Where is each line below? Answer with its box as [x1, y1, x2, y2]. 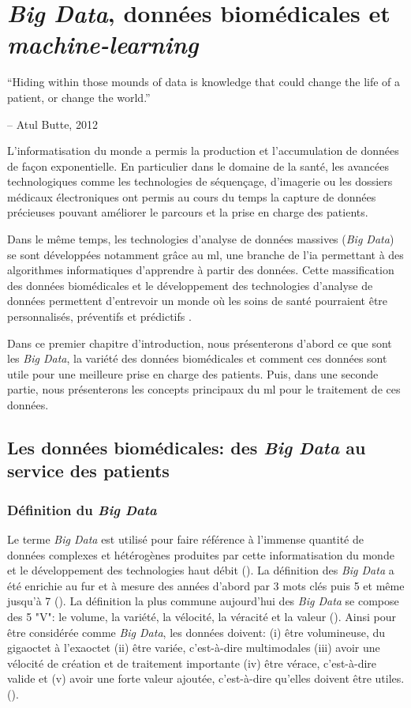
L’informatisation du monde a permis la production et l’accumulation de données [7, 142, 399, 159]
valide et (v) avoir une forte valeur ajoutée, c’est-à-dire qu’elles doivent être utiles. [7, 670, 405, 687]
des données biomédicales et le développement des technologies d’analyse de [7, 277, 373, 293]
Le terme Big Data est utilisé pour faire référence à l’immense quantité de [7, 530, 364, 547]
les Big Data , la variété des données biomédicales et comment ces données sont [7, 350, 387, 367]
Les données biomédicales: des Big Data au [7, 435, 366, 459]
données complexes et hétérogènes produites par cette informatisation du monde [7, 546, 394, 563]
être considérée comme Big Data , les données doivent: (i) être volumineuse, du [7, 623, 386, 640]
